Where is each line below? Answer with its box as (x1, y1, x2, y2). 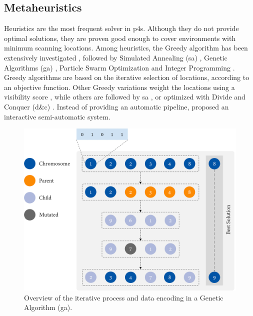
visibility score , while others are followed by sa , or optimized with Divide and (4, 91, 245, 102)
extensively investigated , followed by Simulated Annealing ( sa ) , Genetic (4, 52, 227, 62)
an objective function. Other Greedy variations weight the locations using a (4, 81, 235, 92)
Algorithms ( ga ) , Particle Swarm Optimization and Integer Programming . (4, 62, 235, 72)
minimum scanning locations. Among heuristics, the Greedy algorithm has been (4, 42, 248, 53)
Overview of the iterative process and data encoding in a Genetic (24, 292, 223, 302)
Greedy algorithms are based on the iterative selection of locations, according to (4, 72, 249, 82)
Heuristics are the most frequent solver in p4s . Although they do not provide (4, 23, 239, 33)
